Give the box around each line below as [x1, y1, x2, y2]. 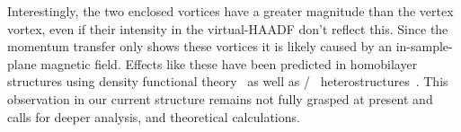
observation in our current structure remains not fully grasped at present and [7, 89, 433, 108]
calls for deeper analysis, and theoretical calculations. [7, 107, 300, 126]
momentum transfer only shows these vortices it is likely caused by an [7, 37, 392, 56]
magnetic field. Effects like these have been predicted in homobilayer [40, 54, 418, 73]
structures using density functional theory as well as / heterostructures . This [7, 72, 448, 91]
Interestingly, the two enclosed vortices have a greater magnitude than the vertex [7, 2, 454, 20]
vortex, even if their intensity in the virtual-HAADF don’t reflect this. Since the [7, 19, 448, 38]
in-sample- [395, 37, 453, 56]
